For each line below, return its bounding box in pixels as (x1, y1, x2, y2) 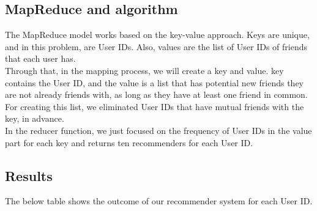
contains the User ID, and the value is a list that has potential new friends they (5, 76, 304, 89)
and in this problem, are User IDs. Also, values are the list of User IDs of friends (5, 40, 308, 53)
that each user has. (5, 52, 76, 65)
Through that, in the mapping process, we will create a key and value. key (5, 64, 284, 76)
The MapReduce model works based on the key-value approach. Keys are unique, (5, 28, 310, 41)
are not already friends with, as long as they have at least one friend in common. (5, 88, 308, 101)
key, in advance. (5, 112, 64, 125)
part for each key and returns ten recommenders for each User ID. (5, 136, 253, 149)
